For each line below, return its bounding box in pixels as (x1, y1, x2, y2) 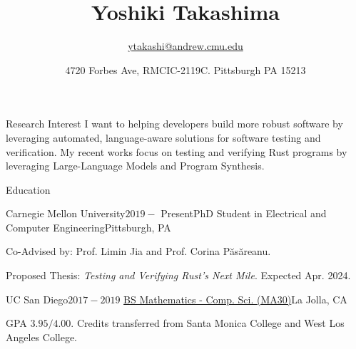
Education (6, 182, 51, 197)
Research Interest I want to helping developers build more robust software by (6, 116, 343, 131)
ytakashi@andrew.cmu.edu (128, 38, 243, 53)
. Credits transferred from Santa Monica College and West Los (71, 316, 345, 330)
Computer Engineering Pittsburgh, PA (6, 219, 171, 234)
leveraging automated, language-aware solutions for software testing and (6, 130, 321, 145)
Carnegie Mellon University (6, 206, 126, 221)
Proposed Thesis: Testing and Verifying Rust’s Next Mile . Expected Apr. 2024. (6, 268, 351, 283)
